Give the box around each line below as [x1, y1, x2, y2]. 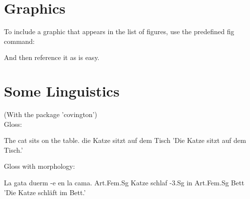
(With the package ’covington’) [4, 109, 97, 119]
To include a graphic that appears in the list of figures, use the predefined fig [4, 26, 234, 37]
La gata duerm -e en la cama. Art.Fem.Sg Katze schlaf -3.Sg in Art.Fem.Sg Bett [4, 178, 245, 187]
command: [4, 36, 35, 46]
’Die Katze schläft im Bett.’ [4, 187, 86, 197]
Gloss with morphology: [4, 161, 75, 171]
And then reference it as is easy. [4, 52, 100, 62]
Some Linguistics [4, 81, 120, 101]
